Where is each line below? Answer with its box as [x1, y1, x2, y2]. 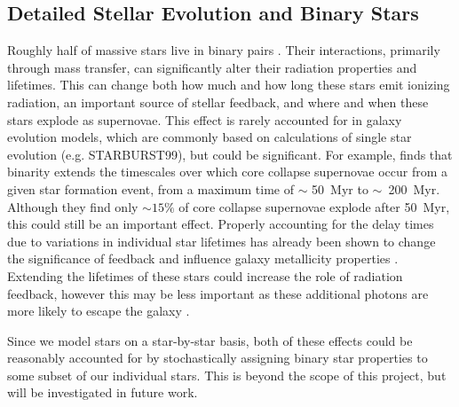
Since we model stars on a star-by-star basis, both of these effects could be [7, 331, 413, 349]
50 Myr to [312, 179, 368, 198]
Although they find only [7, 197, 138, 215]
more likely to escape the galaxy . [7, 301, 190, 320]
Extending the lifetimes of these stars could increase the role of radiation [7, 266, 403, 285]
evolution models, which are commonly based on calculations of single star [7, 128, 412, 146]
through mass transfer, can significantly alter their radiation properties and [7, 58, 417, 76]
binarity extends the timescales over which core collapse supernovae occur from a [7, 162, 448, 181]
